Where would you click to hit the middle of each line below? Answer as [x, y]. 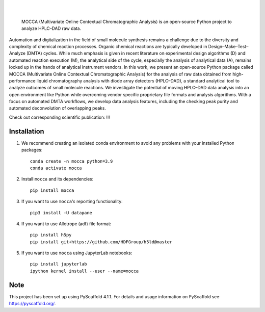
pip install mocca [52, 190]
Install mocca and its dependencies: [57, 179]
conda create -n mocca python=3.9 [71, 161]
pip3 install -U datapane [61, 213]
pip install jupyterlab [59, 264]
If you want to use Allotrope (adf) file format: [66, 224]
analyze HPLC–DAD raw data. [51, 28]
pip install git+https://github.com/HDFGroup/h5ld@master [101, 242]
